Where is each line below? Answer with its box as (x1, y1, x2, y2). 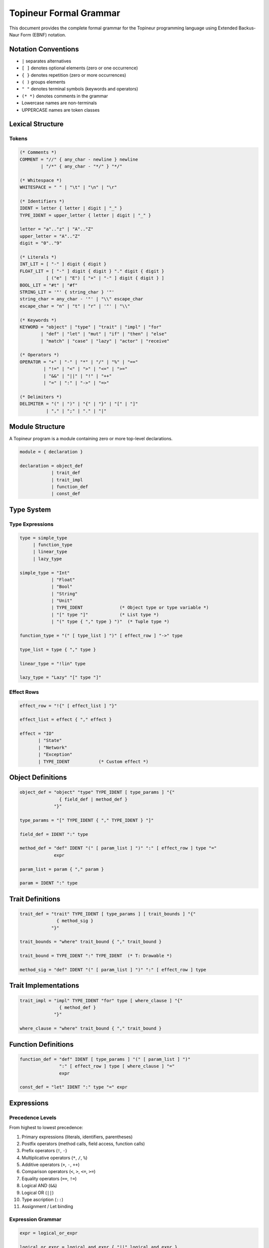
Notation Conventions (9, 45, 79, 53)
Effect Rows (9, 688, 39, 695)
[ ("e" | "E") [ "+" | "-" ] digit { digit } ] (45, 275, 164, 281)
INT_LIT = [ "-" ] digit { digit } (19, 261, 107, 267)
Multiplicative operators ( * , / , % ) (21, 1155, 88, 1161)
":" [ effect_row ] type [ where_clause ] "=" (59, 1063, 175, 1069)
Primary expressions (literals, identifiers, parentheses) (21, 1134, 133, 1140)
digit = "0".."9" (19, 240, 62, 246)
